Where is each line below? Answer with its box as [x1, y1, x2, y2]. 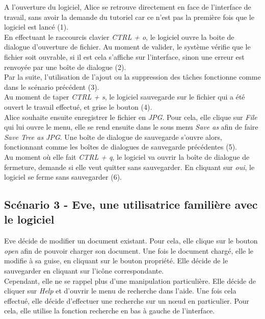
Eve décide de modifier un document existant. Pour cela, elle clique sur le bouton [4, 235, 258, 246]
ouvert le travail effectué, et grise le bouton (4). [4, 101, 152, 112]
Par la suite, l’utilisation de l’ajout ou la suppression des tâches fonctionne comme [4, 71, 261, 82]
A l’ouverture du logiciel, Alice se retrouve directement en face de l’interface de [4, 2, 251, 12]
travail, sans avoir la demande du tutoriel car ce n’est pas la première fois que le [4, 11, 254, 22]
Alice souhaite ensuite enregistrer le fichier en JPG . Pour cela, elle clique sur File [4, 111, 257, 122]
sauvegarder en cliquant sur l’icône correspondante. [4, 265, 164, 276]
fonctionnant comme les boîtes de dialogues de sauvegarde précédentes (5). [4, 141, 237, 152]
